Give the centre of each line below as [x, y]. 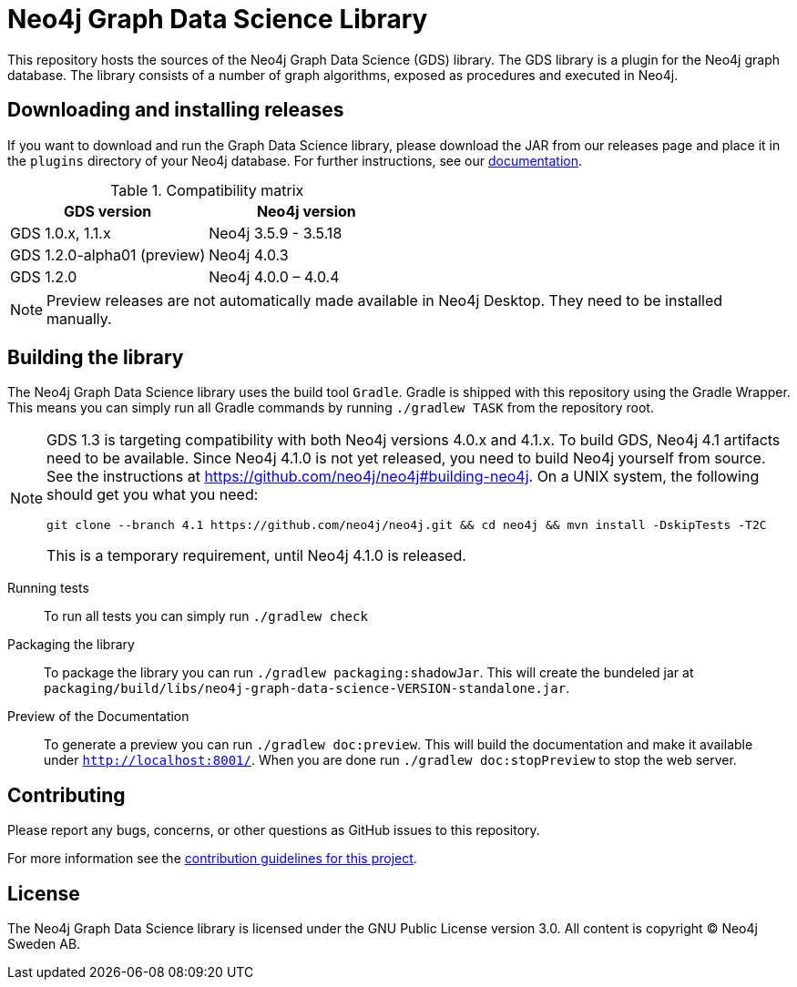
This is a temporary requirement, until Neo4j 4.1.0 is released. [256, 556]
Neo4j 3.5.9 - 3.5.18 [276, 233]
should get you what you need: [153, 495]
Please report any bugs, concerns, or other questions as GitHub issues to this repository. [274, 830]
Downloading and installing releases [176, 110]
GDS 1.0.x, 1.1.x [61, 233]
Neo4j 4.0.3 [249, 254]
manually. [79, 318]
